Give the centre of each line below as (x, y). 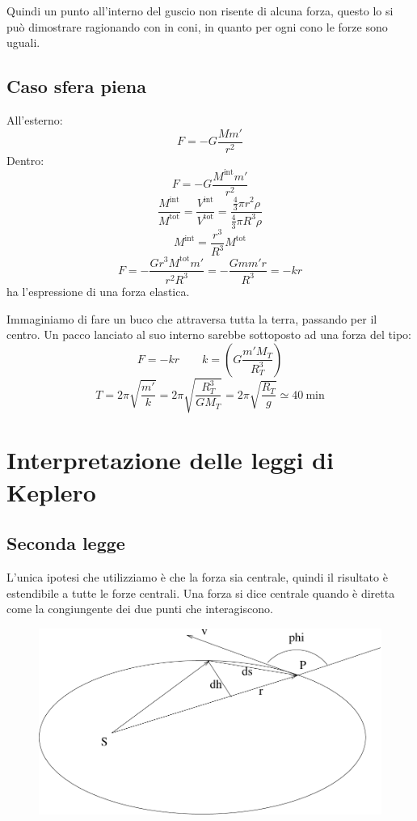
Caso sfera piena (76, 86)
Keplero (51, 491)
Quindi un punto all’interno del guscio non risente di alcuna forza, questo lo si (200, 11)
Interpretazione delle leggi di (170, 460)
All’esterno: (35, 119)
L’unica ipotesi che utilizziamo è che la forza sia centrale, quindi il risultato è (197, 577)
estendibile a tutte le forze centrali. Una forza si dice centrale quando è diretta (201, 592)
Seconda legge (66, 543)
